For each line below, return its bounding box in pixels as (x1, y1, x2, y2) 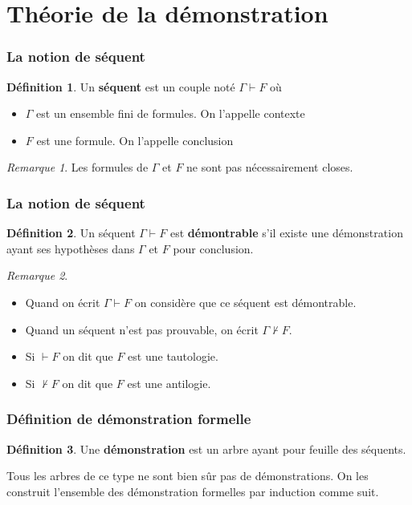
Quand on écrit (25, 293, 100, 310)
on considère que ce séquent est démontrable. (134, 293, 357, 310)
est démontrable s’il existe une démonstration (169, 224, 403, 241)
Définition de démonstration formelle (6, 409, 251, 429)
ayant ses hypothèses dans (6, 240, 135, 257)
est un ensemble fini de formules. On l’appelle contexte (36, 105, 305, 122)
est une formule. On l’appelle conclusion (36, 131, 234, 148)
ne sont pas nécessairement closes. (186, 159, 353, 176)
